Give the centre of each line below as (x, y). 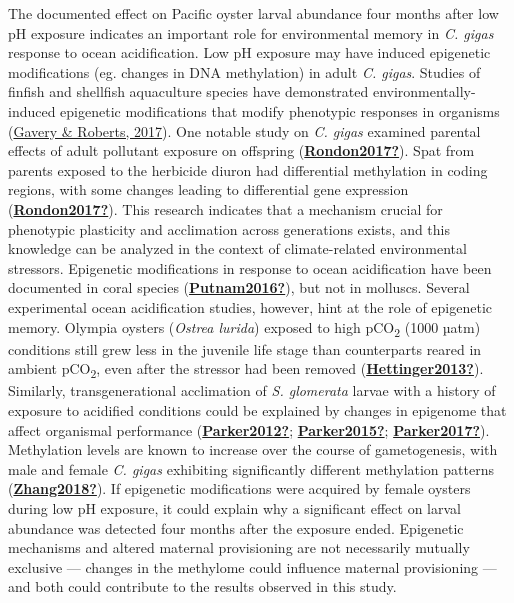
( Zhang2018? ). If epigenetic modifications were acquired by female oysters (239, 488)
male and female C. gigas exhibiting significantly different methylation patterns (251, 468)
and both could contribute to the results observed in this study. (202, 586)
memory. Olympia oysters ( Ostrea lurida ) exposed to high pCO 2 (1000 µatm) (244, 328)
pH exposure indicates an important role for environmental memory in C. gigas (251, 32)
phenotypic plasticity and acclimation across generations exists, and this (229, 228)
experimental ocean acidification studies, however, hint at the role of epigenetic (250, 306)
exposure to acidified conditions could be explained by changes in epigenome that (257, 409)
